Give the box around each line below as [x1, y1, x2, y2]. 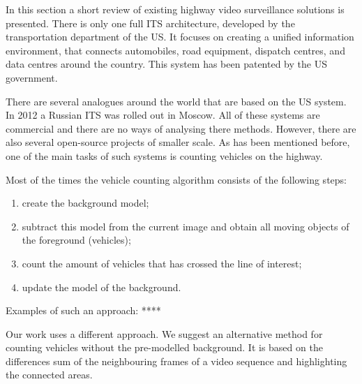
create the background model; [22, 195, 149, 210]
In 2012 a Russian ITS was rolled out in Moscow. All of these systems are [6, 108, 320, 122]
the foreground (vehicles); [22, 232, 131, 247]
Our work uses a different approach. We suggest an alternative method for [6, 326, 323, 341]
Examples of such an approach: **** [6, 303, 161, 318]
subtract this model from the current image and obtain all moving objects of [22, 219, 349, 233]
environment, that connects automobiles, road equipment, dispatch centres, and [6, 43, 345, 57]
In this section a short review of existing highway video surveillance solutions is [6, 2, 345, 16]
